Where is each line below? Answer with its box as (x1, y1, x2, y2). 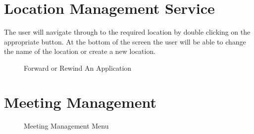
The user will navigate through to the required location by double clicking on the (4, 27, 251, 37)
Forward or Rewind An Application (24, 62, 132, 73)
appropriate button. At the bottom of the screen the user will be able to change (4, 36, 246, 46)
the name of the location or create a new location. (4, 46, 156, 56)
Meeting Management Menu (24, 120, 109, 131)
